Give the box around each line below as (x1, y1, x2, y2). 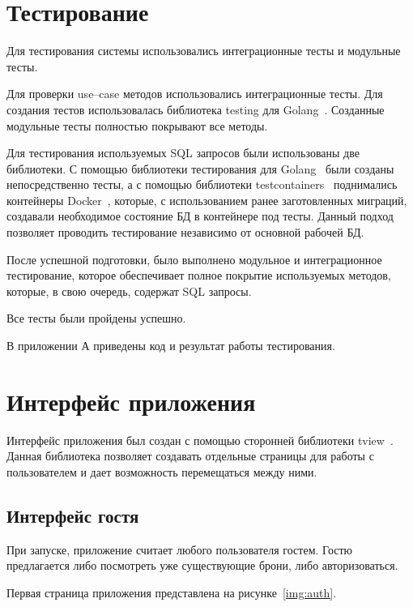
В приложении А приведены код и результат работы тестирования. (6, 337, 335, 354)
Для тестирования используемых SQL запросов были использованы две (6, 144, 360, 161)
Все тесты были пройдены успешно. (6, 310, 186, 327)
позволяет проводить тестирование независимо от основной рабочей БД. (6, 224, 364, 241)
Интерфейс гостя (6, 502, 139, 528)
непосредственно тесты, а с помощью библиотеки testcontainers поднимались (6, 176, 398, 193)
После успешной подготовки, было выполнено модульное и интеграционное (6, 250, 382, 267)
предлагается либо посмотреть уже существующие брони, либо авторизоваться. (6, 557, 398, 574)
